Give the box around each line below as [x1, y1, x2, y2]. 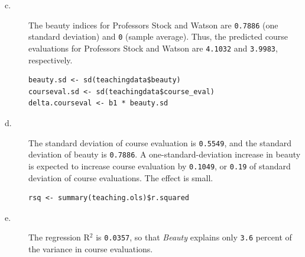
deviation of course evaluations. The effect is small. [28, 171, 213, 184]
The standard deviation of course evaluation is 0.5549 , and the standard [28, 136, 292, 149]
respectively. [28, 53, 73, 66]
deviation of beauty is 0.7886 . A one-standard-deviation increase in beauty [28, 148, 301, 160]
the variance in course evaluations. [28, 242, 153, 255]
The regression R [28, 231, 90, 243]
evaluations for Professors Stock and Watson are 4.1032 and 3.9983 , [28, 41, 278, 54]
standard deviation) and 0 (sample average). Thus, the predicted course [28, 30, 288, 43]
